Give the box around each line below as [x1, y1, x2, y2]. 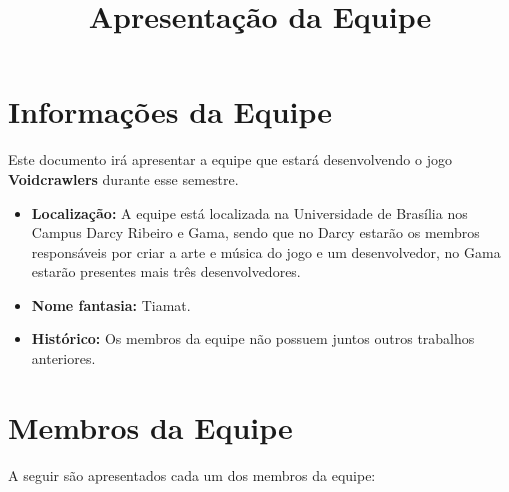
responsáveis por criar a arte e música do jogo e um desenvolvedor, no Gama [31, 241, 501, 262]
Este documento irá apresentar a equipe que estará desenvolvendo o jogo [8, 149, 452, 170]
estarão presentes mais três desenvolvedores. [31, 261, 301, 282]
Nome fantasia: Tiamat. [31, 294, 191, 315]
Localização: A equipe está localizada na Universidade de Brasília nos [31, 202, 468, 223]
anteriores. [31, 348, 96, 369]
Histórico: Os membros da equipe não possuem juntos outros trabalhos [31, 328, 475, 349]
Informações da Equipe [8, 91, 333, 132]
